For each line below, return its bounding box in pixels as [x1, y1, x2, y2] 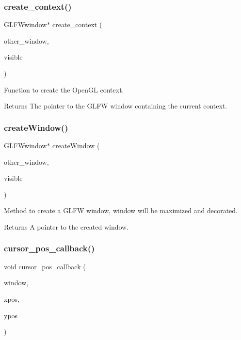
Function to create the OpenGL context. [4, 84, 124, 94]
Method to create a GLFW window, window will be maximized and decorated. [4, 205, 238, 216]
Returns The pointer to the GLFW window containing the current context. [4, 101, 227, 111]
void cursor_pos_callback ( [4, 261, 86, 271]
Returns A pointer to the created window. [4, 221, 129, 232]
